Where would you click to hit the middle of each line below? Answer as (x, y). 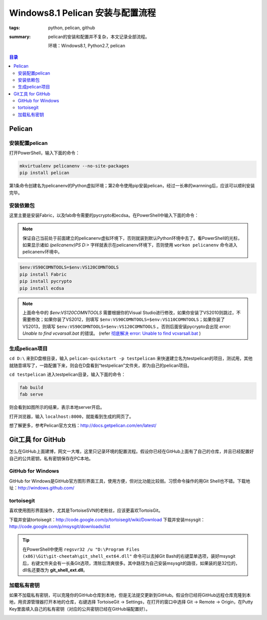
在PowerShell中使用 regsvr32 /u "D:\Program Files (81, 549)
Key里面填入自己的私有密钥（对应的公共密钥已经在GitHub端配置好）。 (80, 609)
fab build (31, 388)
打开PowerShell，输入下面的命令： (44, 153)
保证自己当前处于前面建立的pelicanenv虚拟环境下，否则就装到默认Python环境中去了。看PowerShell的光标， (132, 238)
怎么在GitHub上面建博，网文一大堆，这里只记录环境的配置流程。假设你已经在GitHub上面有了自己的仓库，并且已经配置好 (132, 451)
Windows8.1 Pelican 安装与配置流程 (82, 13)
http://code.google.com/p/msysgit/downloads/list (60, 526)
